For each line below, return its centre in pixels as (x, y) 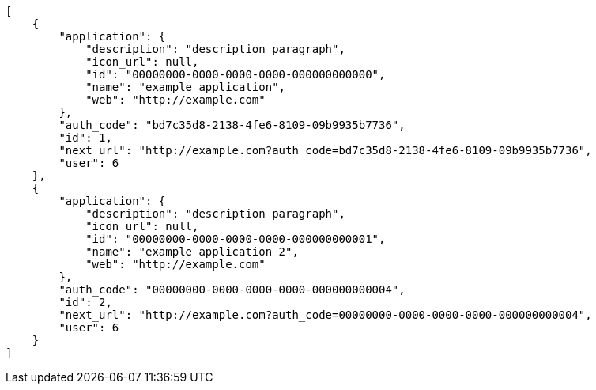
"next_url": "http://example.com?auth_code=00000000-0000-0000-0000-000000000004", (325, 315)
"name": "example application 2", (192, 252)
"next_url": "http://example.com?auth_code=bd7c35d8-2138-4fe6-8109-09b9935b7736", (325, 150)
